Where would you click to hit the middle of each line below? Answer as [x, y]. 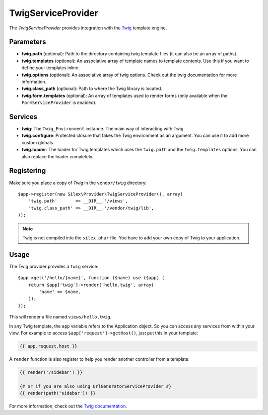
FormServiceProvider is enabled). [59, 103]
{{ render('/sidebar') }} [51, 372]
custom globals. [38, 142]
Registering [28, 171]
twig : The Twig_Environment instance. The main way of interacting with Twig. [103, 129]
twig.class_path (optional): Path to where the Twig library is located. [92, 89]
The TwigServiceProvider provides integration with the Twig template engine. [88, 28]
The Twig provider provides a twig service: [54, 266]
